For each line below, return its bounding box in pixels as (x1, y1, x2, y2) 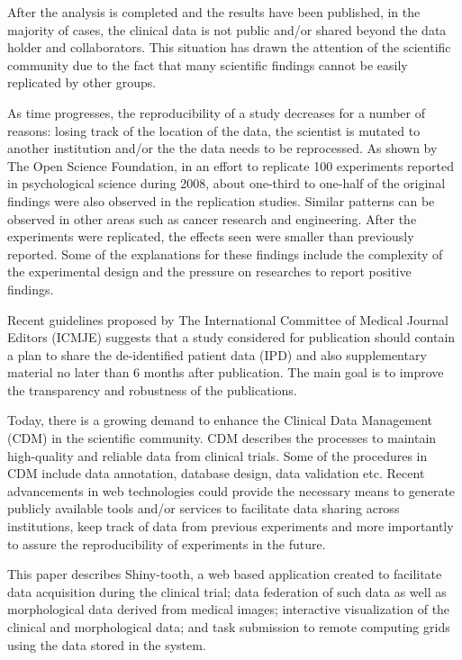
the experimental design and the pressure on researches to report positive (7, 262, 412, 281)
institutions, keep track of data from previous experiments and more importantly (7, 517, 454, 536)
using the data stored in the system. (7, 635, 206, 654)
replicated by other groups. (7, 73, 157, 92)
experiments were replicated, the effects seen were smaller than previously (7, 227, 414, 246)
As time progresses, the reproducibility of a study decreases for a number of (7, 103, 425, 122)
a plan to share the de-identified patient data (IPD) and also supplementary (7, 345, 427, 364)
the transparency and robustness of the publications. (7, 380, 297, 399)
